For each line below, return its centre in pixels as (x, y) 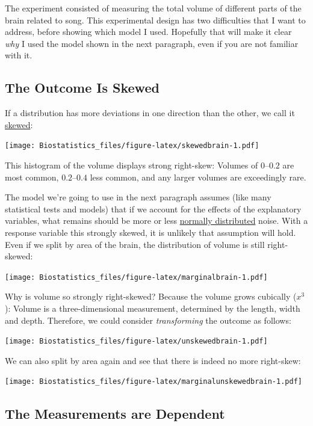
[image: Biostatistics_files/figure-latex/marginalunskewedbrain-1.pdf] (153, 382)
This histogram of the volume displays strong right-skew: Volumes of (132, 165)
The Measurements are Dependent (115, 413)
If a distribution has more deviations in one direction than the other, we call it (150, 113)
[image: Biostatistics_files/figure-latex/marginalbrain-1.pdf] (136, 277)
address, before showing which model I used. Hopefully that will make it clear (148, 32)
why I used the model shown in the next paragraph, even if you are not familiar (152, 43)
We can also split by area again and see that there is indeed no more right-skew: (153, 360)
